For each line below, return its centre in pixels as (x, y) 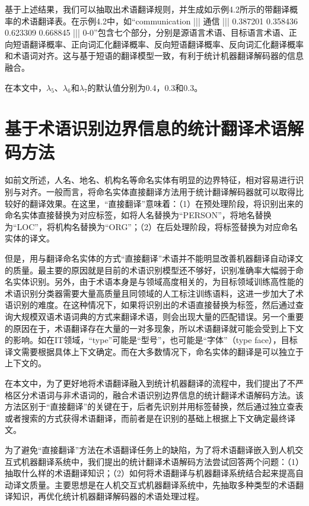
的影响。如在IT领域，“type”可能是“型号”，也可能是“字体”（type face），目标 (151, 340)
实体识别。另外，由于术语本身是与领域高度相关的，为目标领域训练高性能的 (158, 282)
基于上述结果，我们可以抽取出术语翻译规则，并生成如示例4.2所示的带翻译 (147, 9)
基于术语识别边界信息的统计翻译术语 (146, 128)
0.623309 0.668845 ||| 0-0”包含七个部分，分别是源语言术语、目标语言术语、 (147, 32)
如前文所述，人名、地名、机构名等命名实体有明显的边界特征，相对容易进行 (150, 180)
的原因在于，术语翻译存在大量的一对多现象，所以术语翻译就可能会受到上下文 (154, 328)
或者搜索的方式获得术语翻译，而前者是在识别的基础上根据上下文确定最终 (146, 418)
